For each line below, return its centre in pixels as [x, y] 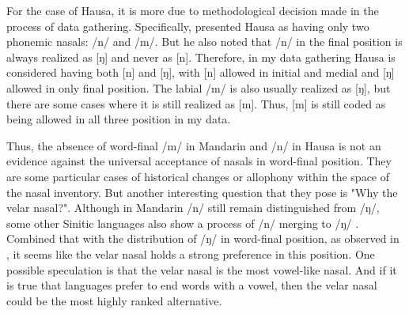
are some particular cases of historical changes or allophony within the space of [198, 176]
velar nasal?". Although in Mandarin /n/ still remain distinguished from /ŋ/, [193, 208]
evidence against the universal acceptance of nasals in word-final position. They [199, 161]
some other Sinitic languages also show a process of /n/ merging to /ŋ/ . [183, 223]
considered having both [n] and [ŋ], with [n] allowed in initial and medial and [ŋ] [201, 72]
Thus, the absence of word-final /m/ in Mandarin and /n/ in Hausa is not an [194, 145]
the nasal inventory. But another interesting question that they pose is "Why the [202, 192]
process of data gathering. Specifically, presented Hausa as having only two [188, 26]
